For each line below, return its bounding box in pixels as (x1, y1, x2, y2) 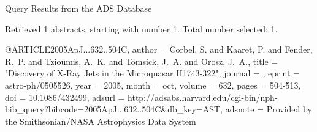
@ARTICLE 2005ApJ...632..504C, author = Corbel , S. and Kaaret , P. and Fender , (5, 43, 313, 56)
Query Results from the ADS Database (5, 2, 152, 14)
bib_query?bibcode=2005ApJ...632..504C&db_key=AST (5, 103, 221, 116)
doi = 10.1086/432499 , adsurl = (5, 90, 125, 103)
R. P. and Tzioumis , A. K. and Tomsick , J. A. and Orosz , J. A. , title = (5, 54, 278, 67)
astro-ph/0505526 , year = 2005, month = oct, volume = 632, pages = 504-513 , (5, 78, 301, 91)
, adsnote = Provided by (220, 103, 312, 116)
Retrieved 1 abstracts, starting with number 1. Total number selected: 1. (5, 22, 278, 35)
